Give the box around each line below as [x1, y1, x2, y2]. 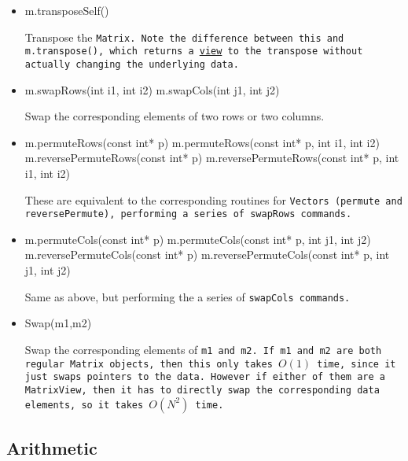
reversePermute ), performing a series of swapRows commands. [24, 208, 352, 220]
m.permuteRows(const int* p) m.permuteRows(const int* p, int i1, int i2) [24, 134, 380, 150]
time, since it [317, 358, 396, 370]
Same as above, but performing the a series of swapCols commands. [24, 288, 351, 304]
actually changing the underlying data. [24, 58, 239, 70]
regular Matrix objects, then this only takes [24, 358, 273, 370]
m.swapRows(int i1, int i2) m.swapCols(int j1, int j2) [24, 81, 280, 98]
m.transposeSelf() [24, 2, 109, 18]
